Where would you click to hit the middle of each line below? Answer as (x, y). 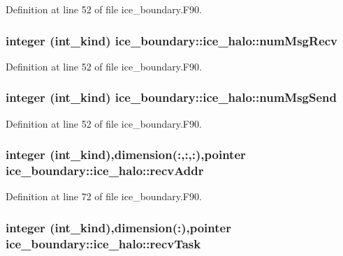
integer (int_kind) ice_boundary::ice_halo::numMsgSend (171, 97)
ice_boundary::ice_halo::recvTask (103, 243)
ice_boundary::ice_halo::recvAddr (105, 171)
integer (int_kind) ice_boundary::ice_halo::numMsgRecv (172, 40)
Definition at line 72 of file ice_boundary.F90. (104, 196)
